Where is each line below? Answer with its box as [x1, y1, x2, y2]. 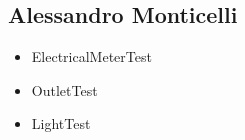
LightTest [31, 113, 91, 134]
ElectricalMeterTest [31, 46, 152, 67]
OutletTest [31, 79, 98, 100]
